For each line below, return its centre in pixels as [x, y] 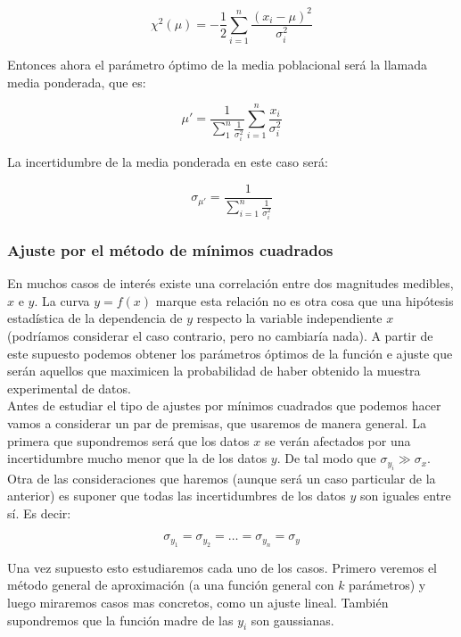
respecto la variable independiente [289, 318]
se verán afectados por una [338, 440]
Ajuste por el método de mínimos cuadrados [170, 249]
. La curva [62, 300]
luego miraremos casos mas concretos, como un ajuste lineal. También [198, 602]
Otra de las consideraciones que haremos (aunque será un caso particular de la [222, 478]
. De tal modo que [326, 458]
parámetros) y [387, 585]
